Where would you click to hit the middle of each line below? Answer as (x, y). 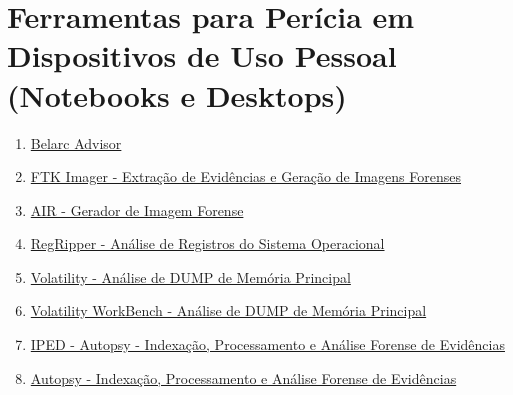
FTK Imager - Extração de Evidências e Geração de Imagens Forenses (246, 176)
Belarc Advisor (76, 142)
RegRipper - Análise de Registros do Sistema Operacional (207, 243)
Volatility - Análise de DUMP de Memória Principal (190, 276)
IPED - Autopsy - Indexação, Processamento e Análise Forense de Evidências (267, 344)
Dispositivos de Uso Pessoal (202, 55)
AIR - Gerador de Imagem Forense (137, 209)
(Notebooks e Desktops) (177, 94)
